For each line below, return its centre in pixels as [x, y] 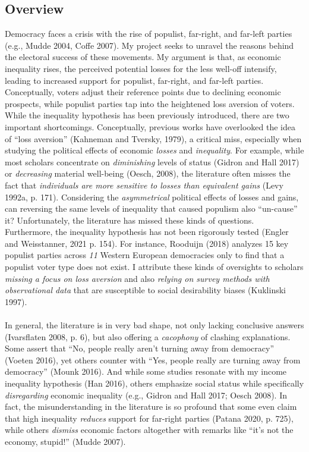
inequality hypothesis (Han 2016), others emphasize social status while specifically [154, 383]
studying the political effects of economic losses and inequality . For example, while [154, 150]
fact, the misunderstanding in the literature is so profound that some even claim [151, 407]
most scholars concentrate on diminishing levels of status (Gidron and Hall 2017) [152, 161]
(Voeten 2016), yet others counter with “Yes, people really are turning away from [153, 360]
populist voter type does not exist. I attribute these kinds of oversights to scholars [154, 267]
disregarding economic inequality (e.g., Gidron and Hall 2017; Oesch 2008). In [146, 395]
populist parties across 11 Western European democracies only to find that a [145, 255]
